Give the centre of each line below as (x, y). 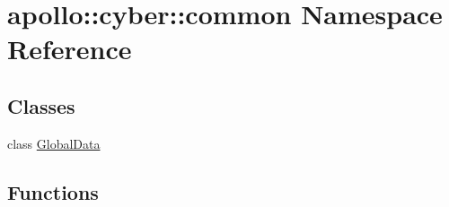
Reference (70, 49)
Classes (41, 105)
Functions (53, 191)
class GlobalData (54, 143)
